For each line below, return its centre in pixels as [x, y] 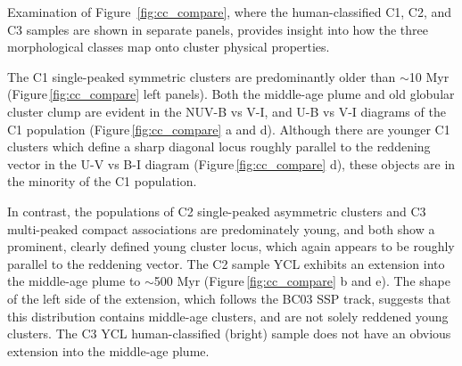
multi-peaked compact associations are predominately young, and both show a [221, 228]
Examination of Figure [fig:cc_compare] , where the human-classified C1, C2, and [230, 12]
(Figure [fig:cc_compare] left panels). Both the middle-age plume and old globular [231, 94]
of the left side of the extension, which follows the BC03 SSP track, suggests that [229, 298]
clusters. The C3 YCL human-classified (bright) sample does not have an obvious [229, 333]
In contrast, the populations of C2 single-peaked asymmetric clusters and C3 [217, 211]
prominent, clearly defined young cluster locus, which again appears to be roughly [231, 246]
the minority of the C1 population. [102, 181]
